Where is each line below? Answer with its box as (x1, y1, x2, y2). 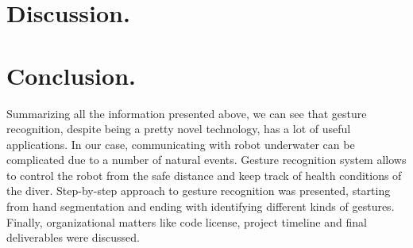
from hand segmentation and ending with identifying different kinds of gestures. (6, 198, 395, 215)
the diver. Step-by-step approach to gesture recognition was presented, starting (6, 182, 391, 199)
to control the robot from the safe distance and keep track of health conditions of (6, 166, 402, 183)
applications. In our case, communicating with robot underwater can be (6, 135, 355, 152)
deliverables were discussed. (6, 229, 140, 246)
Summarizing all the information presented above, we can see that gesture (6, 105, 367, 121)
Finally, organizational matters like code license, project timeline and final (6, 213, 367, 230)
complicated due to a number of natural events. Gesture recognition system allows (6, 151, 407, 168)
